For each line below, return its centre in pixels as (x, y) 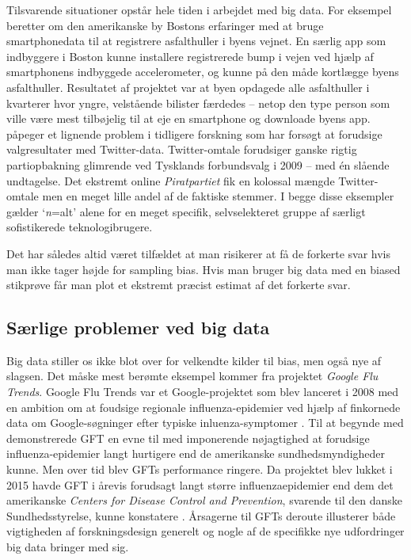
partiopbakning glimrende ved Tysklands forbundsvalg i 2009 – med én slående (198, 164)
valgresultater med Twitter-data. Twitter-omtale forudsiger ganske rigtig (182, 149)
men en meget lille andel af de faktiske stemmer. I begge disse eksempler (218, 196)
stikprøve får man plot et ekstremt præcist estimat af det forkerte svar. (179, 285)
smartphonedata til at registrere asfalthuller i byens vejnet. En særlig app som (196, 41)
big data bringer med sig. (68, 547)
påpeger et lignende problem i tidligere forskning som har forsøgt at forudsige (194, 133)
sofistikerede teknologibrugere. (80, 227)
